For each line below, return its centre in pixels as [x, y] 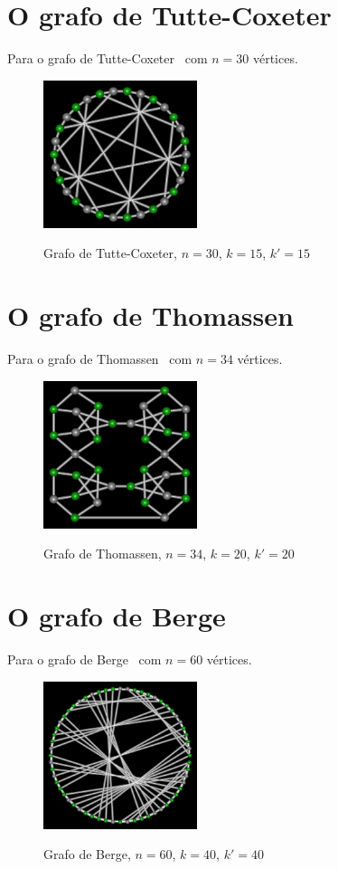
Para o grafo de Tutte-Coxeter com [108, 58]
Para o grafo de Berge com [84, 659]
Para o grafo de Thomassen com [100, 359]
